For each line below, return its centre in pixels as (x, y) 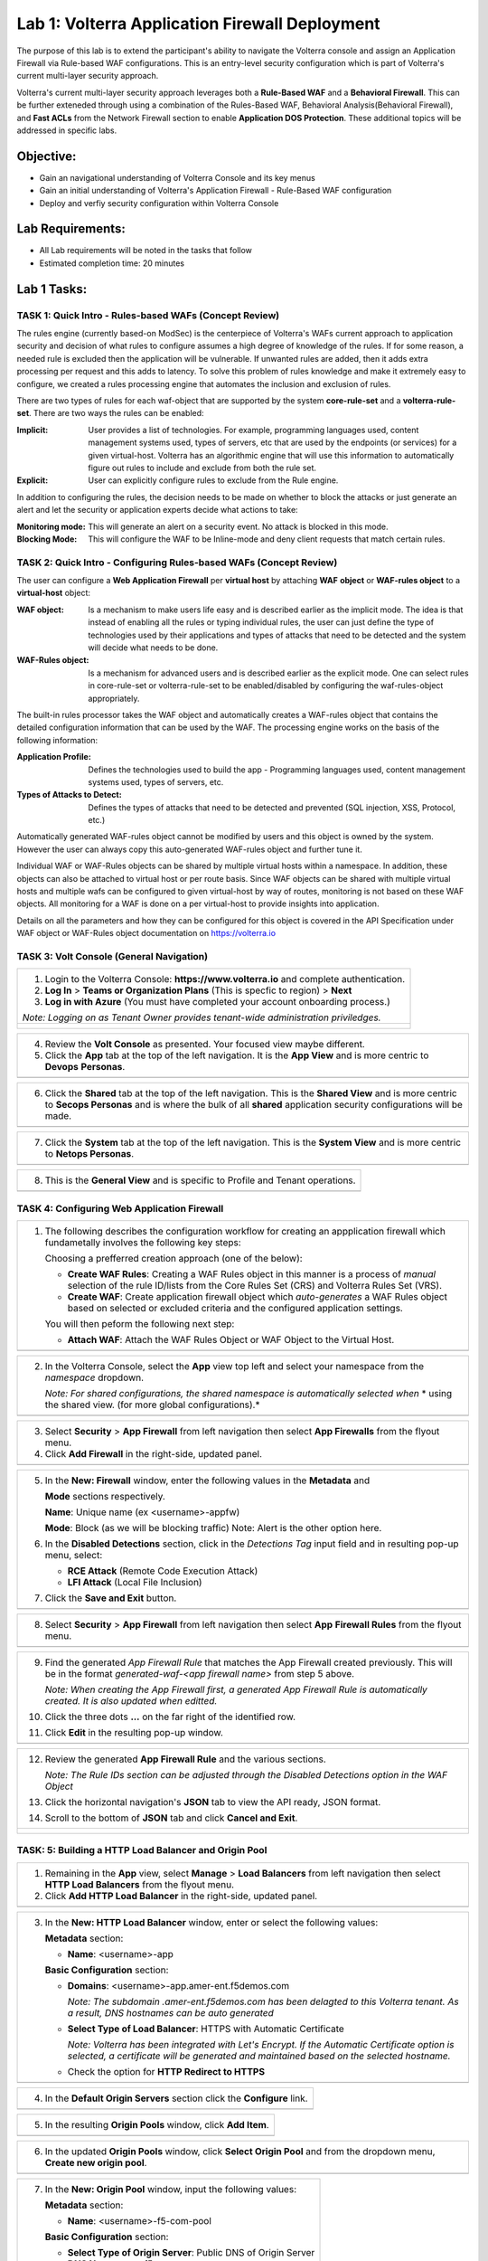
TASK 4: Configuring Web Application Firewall (120, 1208)
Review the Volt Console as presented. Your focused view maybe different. (205, 1045)
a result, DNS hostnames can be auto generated (171, 2012)
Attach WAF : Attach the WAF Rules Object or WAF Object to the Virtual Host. (231, 1340)
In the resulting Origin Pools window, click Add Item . (157, 2124)
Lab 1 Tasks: (52, 289)
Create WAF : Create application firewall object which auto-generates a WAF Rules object (257, 1297)
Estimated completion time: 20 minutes (112, 263)
